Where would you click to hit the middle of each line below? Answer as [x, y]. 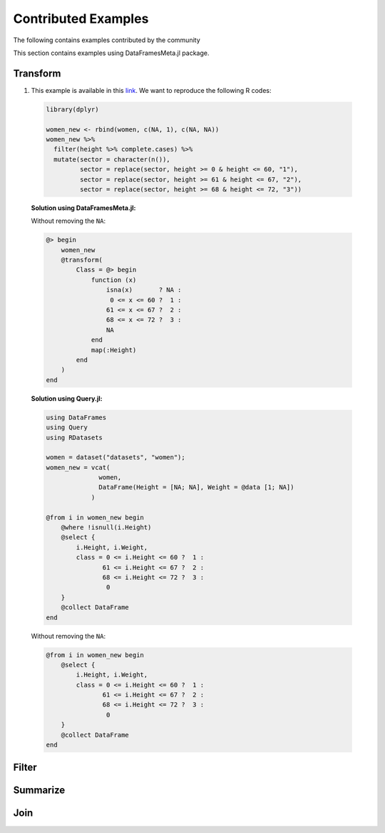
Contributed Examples [81, 19]
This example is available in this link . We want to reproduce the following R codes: [151, 90]
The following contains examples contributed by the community [107, 40]
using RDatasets [75, 437]
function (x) [114, 280]
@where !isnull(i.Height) [106, 528]
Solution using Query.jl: [67, 398]
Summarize [39, 790]
